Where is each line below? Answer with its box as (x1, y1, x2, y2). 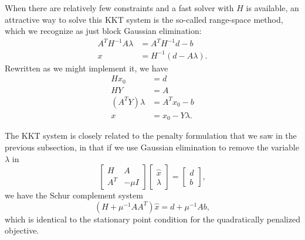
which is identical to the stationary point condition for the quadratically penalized (5, 212, 300, 225)
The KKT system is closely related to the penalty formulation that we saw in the (5, 129, 297, 142)
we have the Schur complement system (5, 189, 143, 201)
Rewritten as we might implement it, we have (5, 61, 168, 74)
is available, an (246, 2, 299, 13)
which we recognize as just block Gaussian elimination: (5, 25, 202, 37)
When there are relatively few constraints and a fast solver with (5, 2, 234, 13)
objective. (5, 224, 39, 236)
